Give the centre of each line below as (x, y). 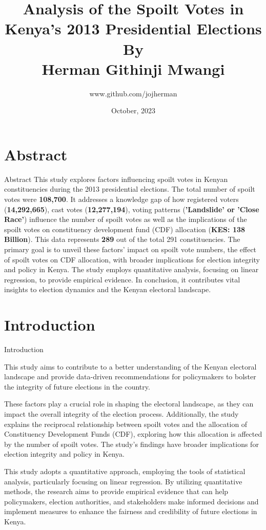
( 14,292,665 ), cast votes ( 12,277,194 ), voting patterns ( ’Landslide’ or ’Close (132, 209)
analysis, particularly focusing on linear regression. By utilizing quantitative (123, 481)
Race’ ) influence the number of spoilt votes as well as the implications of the (126, 219)
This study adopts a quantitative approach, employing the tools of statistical (125, 471)
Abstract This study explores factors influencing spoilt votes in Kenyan (116, 179)
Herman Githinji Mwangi (133, 68)
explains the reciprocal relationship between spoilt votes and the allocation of (126, 424)
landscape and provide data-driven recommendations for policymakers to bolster (130, 376)
